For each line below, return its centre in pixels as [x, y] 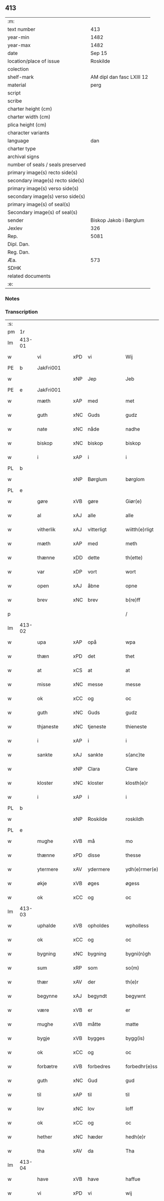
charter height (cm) [30, 109]
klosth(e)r [136, 783]
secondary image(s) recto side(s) [46, 180]
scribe [15, 101]
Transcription [21, 312]
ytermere [48, 869]
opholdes [98, 926]
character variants [29, 133]
